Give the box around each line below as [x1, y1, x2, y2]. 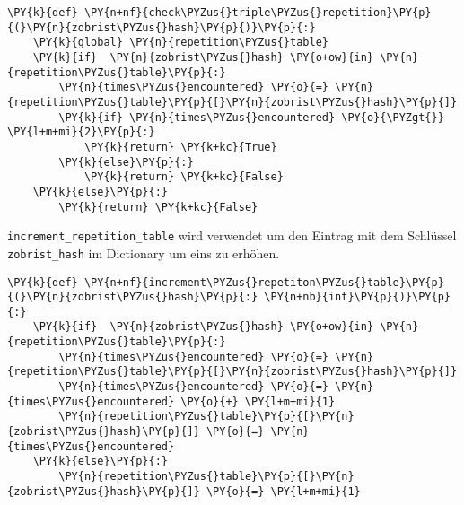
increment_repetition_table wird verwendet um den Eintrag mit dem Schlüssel [7, 226, 457, 245]
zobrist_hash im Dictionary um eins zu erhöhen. [7, 243, 280, 262]
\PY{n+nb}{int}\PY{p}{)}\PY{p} [264, 291, 451, 304]
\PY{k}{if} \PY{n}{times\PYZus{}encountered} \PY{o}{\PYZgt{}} [58, 110, 444, 124]
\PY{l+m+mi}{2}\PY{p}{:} [7, 126, 155, 139]
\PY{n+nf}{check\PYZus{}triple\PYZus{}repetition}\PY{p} [83, 6, 432, 19]
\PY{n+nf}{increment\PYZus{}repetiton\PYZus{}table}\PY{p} [83, 275, 444, 289]
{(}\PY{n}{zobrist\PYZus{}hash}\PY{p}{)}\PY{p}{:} [7, 21, 316, 34]
